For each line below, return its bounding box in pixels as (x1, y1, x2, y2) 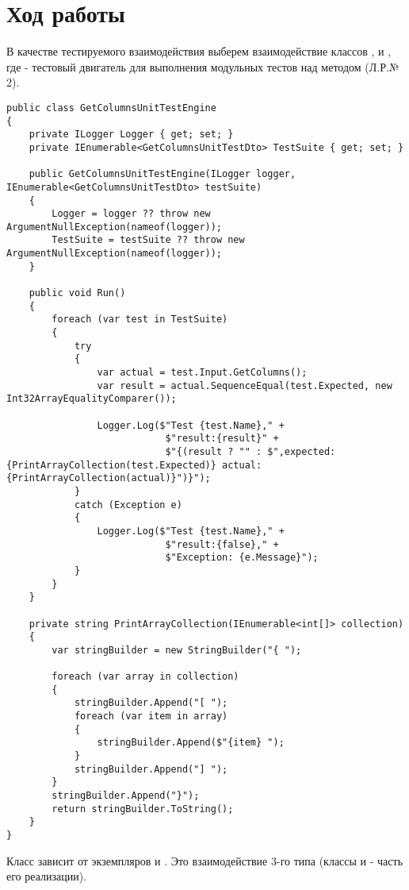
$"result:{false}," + (165, 538, 279, 550)
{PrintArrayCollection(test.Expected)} (6, 459, 216, 471)
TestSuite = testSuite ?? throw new (52, 234, 245, 246)
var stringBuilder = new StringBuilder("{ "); (52, 644, 302, 656)
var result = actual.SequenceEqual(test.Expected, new (97, 380, 392, 391)
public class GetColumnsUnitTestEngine (6, 102, 216, 114)
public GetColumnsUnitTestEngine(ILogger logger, (29, 168, 296, 180)
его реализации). (6, 868, 87, 884)
